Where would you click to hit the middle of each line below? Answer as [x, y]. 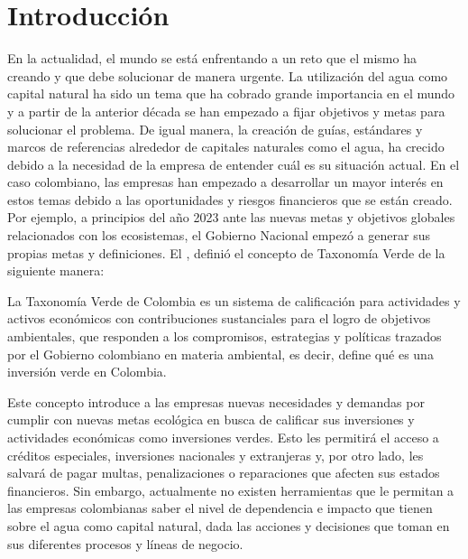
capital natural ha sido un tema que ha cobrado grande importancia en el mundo [231, 93]
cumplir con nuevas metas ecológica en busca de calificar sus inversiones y [211, 419]
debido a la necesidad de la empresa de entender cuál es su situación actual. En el [234, 164]
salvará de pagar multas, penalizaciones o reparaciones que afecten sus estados [224, 473]
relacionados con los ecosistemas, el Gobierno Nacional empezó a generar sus [219, 235]
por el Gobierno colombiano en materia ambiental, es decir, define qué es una [220, 354]
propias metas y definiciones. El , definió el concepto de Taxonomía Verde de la [226, 252]
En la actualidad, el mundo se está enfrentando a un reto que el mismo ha [212, 58]
